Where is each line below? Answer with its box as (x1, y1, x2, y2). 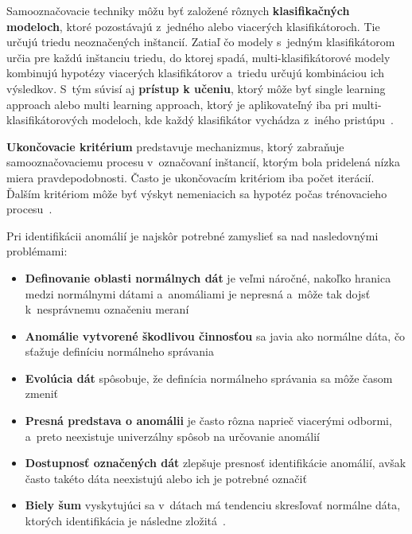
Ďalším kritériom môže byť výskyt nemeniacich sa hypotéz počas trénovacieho (6, 185, 387, 201)
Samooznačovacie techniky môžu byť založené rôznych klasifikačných (6, 2, 350, 18)
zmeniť (25, 385, 59, 402)
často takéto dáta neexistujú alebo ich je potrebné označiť (25, 470, 307, 486)
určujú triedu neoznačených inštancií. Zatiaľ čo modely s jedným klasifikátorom (6, 33, 395, 50)
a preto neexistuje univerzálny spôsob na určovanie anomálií (25, 427, 320, 444)
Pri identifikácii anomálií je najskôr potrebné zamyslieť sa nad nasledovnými (6, 227, 379, 244)
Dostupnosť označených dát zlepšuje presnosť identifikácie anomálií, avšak (25, 454, 406, 471)
